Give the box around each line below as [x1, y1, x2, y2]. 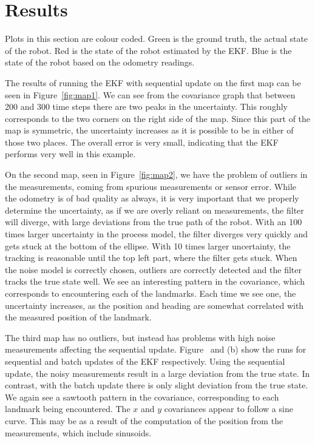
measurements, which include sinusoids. [5, 426, 152, 439]
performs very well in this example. [5, 147, 136, 160]
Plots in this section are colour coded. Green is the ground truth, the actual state [5, 32, 308, 45]
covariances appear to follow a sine [164, 402, 293, 415]
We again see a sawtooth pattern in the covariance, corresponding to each [5, 390, 279, 403]
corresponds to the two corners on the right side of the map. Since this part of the [5, 112, 311, 124]
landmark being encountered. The [5, 402, 130, 415]
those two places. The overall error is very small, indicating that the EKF [5, 135, 279, 148]
